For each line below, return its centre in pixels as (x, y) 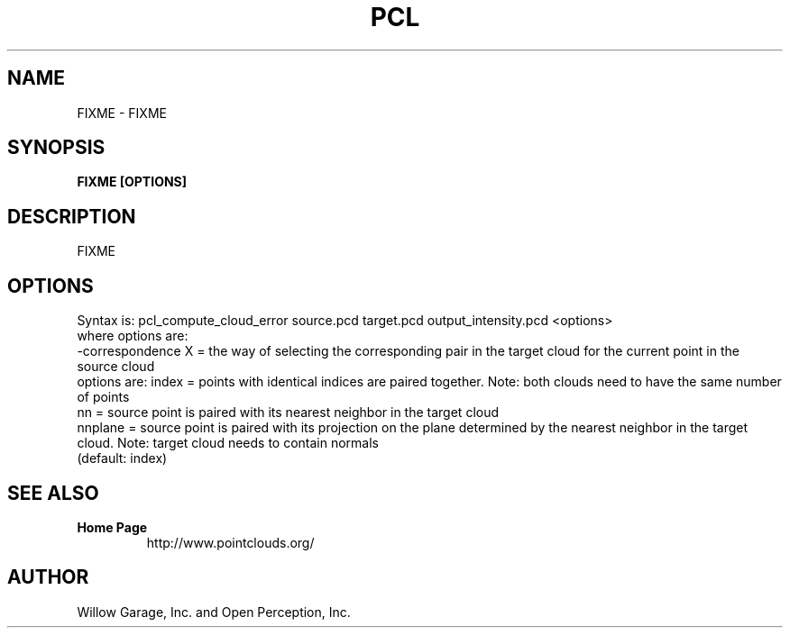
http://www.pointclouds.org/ (230, 542)
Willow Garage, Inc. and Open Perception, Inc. (214, 612)
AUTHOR (48, 577)
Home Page (112, 527)
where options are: (133, 336)
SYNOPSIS (56, 148)
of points (103, 397)
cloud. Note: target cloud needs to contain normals (228, 443)
